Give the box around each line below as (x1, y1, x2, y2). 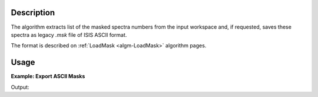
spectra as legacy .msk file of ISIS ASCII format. (11, 31, 127, 38)
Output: (11, 84, 29, 91)
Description (11, 8, 55, 18)
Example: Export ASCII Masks (11, 73, 85, 80)
